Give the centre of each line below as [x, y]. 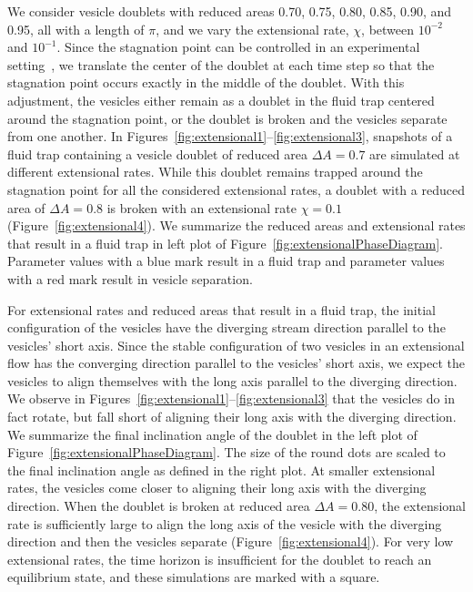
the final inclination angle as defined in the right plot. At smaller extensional [221, 470]
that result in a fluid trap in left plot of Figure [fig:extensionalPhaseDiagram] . [226, 243]
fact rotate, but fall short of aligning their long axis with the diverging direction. [232, 417]
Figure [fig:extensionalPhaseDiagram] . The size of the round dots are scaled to [226, 452]
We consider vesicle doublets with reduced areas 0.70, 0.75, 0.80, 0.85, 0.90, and [230, 11]
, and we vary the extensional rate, [252, 29]
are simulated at [415, 153]
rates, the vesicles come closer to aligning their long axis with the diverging [217, 488]
